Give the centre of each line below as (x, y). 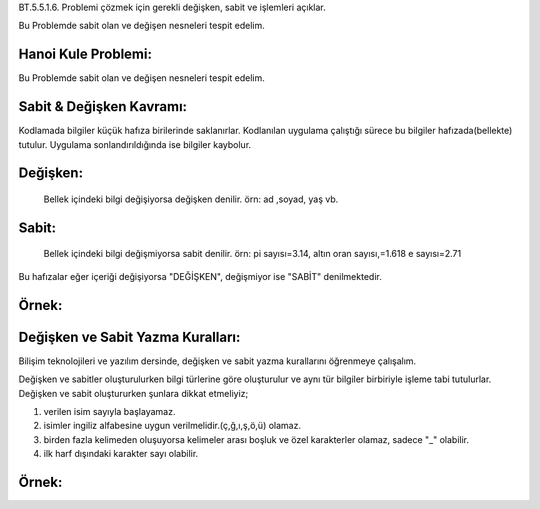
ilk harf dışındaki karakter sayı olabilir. (121, 454)
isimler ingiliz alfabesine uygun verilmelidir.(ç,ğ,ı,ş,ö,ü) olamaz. (172, 426)
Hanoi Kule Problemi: (85, 54)
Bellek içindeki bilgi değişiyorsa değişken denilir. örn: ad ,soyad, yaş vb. (191, 199)
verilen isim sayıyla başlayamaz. (109, 411)
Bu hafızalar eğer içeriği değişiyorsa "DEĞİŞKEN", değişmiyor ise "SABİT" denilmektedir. (200, 276)
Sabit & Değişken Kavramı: (103, 106)
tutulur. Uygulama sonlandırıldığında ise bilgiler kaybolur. (135, 144)
